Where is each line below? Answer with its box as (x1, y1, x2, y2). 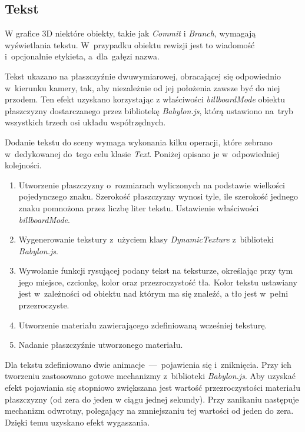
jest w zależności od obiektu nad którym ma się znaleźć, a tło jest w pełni (18, 287, 289, 300)
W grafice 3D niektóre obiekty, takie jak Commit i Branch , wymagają (5, 27, 256, 39)
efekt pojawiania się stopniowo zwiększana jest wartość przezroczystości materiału (5, 381, 300, 394)
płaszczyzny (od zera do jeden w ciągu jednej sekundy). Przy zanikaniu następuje (5, 393, 299, 405)
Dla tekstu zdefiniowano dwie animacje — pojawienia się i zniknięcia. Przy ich (5, 358, 291, 370)
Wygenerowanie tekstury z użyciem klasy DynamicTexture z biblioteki (18, 233, 274, 245)
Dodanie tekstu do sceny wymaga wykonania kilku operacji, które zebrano (5, 135, 273, 148)
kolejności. (5, 159, 42, 171)
